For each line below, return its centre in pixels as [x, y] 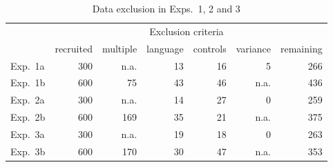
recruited [74, 48]
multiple [120, 48]
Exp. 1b [28, 82]
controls [210, 48]
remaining [301, 48]
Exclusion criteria [187, 31]
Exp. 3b [28, 151]
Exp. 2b [28, 117]
